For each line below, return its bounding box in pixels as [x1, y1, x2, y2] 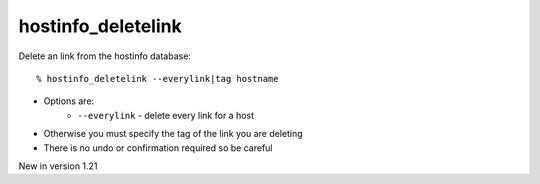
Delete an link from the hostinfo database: [18, 50, 192, 62]
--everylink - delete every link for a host [77, 109, 255, 121]
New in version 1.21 [18, 160, 98, 172]
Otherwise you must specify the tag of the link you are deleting [43, 128, 304, 140]
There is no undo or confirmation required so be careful [43, 141, 274, 154]
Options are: [43, 95, 95, 107]
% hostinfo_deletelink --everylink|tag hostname [36, 73, 279, 84]
